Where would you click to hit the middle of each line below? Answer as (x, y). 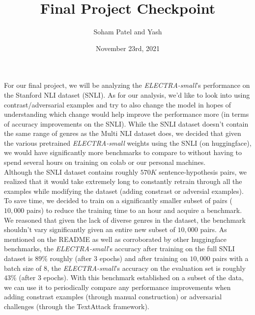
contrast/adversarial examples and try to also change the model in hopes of (118, 104)
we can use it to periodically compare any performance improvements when (117, 287)
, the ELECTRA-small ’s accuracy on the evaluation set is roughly (146, 268)
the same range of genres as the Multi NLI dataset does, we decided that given (123, 133)
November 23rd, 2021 (128, 48)
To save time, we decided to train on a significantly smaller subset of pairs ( (118, 200)
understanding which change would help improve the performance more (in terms (127, 114)
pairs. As (213, 229)
